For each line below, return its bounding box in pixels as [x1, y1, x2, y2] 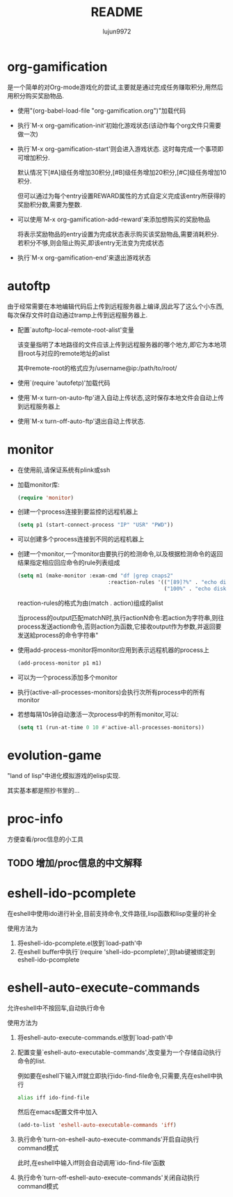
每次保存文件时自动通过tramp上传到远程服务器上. [7, 310, 148, 319]
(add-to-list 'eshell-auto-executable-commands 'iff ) [17, 1121, 177, 1128]
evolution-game [7, 747, 102, 763]
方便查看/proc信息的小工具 [7, 834, 84, 843]
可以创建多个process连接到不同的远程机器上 [17, 535, 145, 544]
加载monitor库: [17, 480, 61, 489]
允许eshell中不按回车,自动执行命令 [7, 1004, 106, 1012]
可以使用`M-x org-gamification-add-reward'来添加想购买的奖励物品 [17, 215, 211, 223]
